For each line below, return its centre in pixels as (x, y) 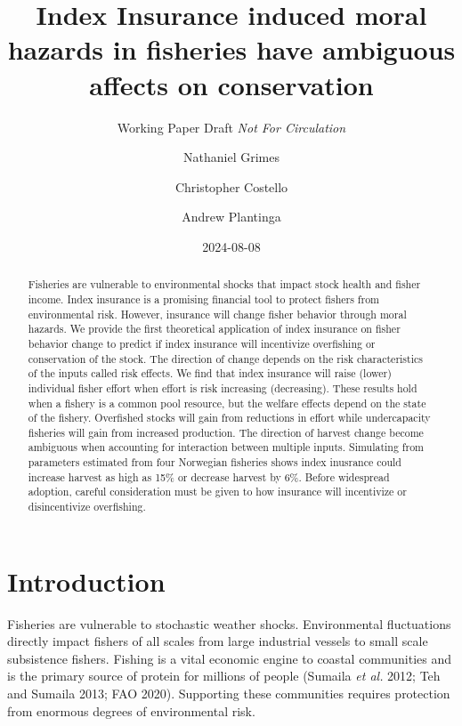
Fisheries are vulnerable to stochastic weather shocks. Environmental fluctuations (229, 623)
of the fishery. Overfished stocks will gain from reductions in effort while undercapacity (229, 418)
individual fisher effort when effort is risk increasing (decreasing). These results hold (223, 387)
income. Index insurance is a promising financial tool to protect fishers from (204, 298)
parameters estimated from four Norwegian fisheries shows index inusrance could (215, 462)
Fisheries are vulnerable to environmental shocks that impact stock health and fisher (224, 284)
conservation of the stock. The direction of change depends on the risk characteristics (225, 358)
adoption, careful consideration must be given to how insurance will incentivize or (217, 492)
